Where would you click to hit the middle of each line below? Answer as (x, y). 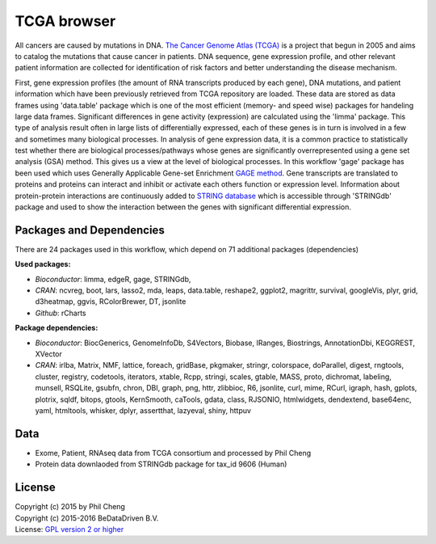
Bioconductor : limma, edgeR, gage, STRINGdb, (113, 279)
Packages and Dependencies (90, 230)
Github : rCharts (61, 313)
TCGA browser (65, 21)
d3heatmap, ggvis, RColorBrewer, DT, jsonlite (111, 302)
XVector (48, 354)
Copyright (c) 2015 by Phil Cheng (70, 507)
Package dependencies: (57, 328)
